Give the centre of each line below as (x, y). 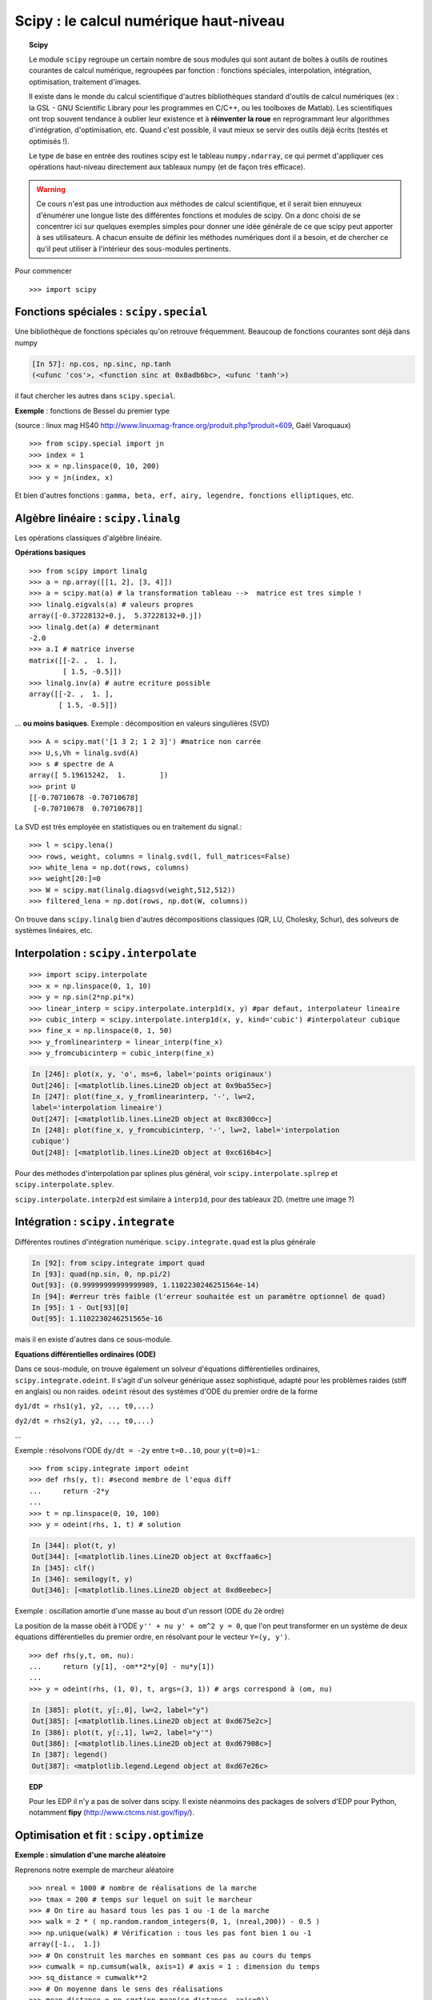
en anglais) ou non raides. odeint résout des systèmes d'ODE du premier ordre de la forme (166, 1391)
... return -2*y (69, 1491)
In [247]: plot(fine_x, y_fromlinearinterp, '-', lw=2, (144, 1096)
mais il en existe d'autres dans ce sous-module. (93, 1339)
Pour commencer (43, 271)
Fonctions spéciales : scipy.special (111, 312)
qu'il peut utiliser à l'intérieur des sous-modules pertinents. (134, 249)
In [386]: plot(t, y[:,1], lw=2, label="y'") (122, 1732)
